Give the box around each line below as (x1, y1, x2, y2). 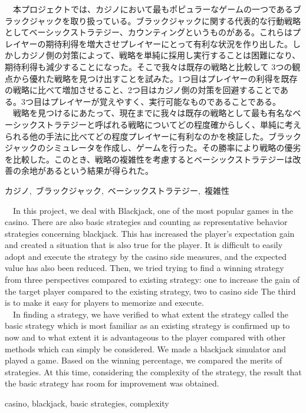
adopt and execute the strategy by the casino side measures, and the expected (5, 250, 287, 262)
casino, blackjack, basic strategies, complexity (5, 397, 169, 409)
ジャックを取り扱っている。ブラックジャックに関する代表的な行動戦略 (29, 14, 301, 27)
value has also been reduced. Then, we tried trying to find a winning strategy (5, 262, 284, 274)
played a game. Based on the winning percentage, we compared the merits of (5, 354, 282, 366)
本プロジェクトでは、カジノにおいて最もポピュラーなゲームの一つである (12, 3, 293, 15)
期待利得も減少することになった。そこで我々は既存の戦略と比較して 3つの (5, 60, 292, 72)
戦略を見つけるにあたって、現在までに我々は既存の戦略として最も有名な (12, 107, 293, 119)
